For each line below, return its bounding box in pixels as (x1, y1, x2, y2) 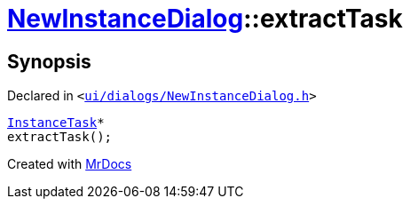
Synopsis (7, 50, 91, 73)
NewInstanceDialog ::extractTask (7, 4, 403, 34)
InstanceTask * (7, 115, 105, 131)
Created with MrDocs (7, 156, 132, 172)
